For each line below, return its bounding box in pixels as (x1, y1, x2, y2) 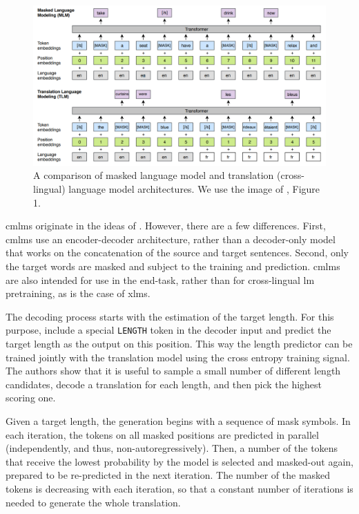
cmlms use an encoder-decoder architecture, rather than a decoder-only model (6, 231, 336, 246)
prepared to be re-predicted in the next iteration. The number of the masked (6, 468, 331, 482)
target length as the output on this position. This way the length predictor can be (6, 336, 353, 351)
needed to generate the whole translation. (6, 495, 181, 509)
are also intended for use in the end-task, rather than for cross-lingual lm (6, 272, 315, 287)
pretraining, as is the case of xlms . (6, 286, 151, 301)
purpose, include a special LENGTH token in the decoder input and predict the (6, 323, 331, 337)
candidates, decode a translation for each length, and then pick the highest (6, 377, 322, 391)
